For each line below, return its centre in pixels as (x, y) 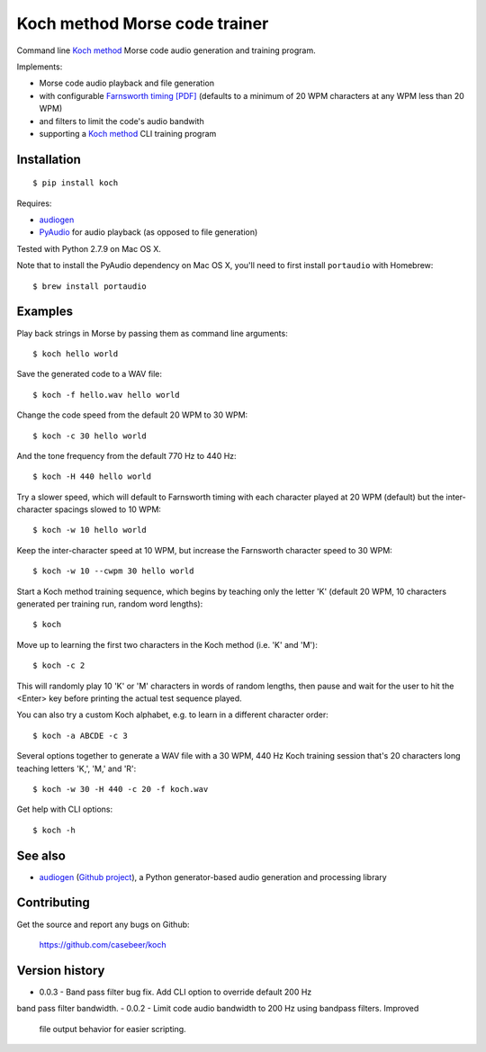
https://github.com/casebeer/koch (103, 944)
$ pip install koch (76, 183)
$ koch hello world (76, 354)
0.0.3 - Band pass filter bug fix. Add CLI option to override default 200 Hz (175, 992)
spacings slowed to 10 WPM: (108, 509)
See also (41, 855)
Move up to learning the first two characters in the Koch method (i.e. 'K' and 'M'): (167, 644)
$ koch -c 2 (59, 665)
